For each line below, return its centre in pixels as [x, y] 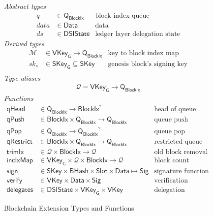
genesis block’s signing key [148, 64]
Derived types [24, 44]
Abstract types [25, 6]
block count [172, 161]
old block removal [181, 152]
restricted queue [178, 142]
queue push [171, 120]
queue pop [170, 132]
